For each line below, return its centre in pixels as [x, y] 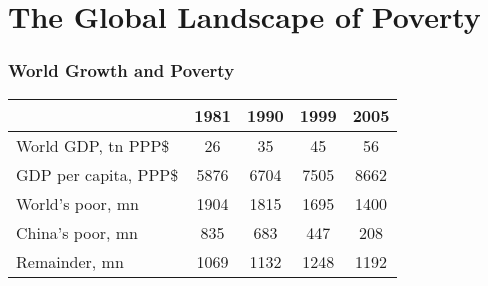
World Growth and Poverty [121, 70]
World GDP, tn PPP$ [93, 145]
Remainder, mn [70, 261]
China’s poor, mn [77, 232]
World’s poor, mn [77, 203]
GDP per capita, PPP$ [97, 174]
